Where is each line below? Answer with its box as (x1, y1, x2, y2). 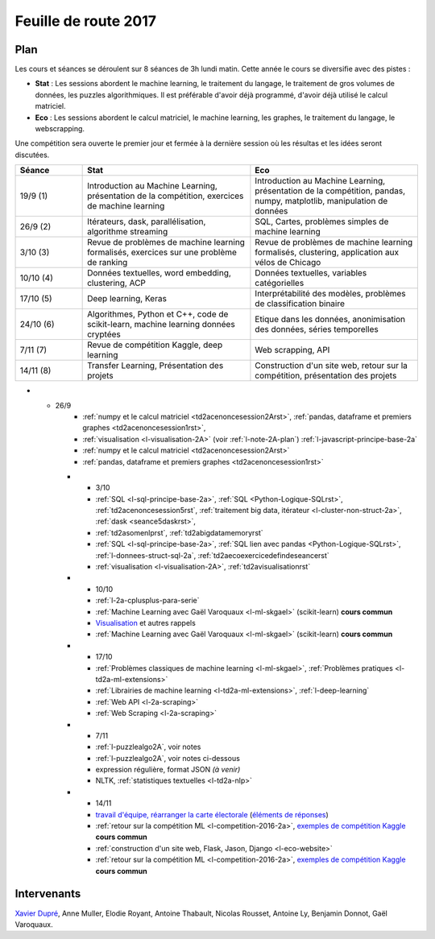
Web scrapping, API (255, 345, 330, 356)
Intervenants (14, 887, 81, 901)
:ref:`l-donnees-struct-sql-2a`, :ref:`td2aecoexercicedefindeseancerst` (95, 550, 329, 560)
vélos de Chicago (255, 257, 321, 268)
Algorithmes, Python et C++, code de (87, 308, 229, 320)
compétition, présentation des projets (255, 370, 397, 382)
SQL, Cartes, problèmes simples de (255, 216, 389, 227)
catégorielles (255, 278, 304, 289)
